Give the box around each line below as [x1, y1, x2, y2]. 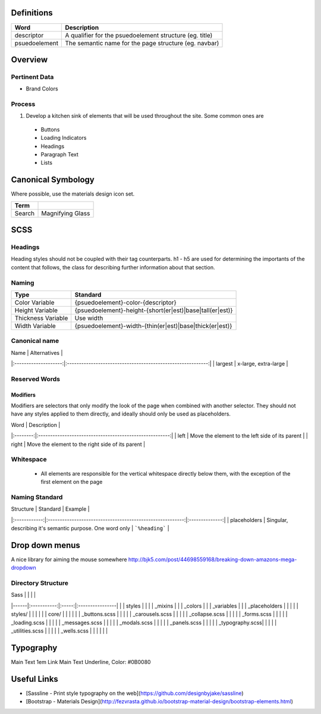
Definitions [11, 8, 53, 18]
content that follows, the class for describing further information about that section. [11, 263, 215, 270]
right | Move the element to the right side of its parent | [11, 441, 146, 448]
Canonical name [11, 336, 59, 345]
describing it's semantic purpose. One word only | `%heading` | [11, 524, 169, 531]
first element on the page [40, 478, 103, 485]
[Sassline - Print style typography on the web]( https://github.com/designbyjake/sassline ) [26, 690, 244, 697]
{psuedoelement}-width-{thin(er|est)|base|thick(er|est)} [74, 322, 232, 330]
